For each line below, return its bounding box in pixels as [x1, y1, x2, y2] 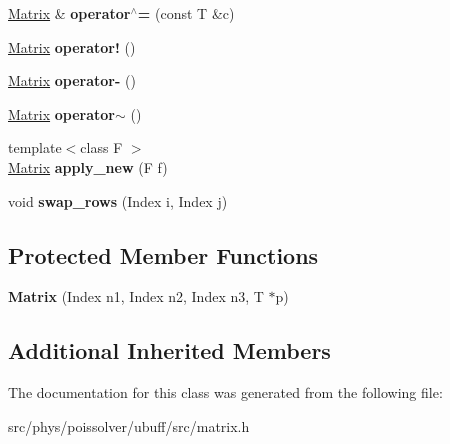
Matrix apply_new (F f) [8, 156, 168, 177]
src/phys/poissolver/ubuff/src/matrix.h [8, 415, 250, 436]
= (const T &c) [137, 3, 235, 23]
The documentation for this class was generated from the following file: [8, 382, 443, 403]
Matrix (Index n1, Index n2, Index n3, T [8, 286, 264, 307]
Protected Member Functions [8, 239, 319, 270]
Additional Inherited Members [8, 335, 331, 366]
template [8, 137, 62, 158]
